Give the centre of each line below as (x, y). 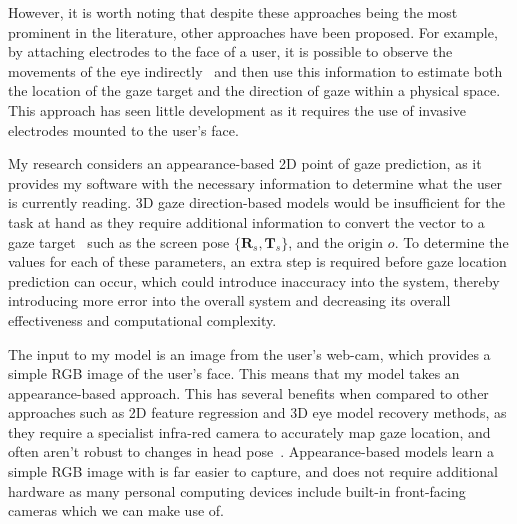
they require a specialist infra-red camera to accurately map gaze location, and (249, 431)
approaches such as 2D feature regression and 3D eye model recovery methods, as (257, 412)
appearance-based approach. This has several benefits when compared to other (248, 392)
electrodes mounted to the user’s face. (123, 129)
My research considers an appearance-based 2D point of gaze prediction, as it (245, 163)
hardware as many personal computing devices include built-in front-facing (237, 490)
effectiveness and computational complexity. (142, 319)
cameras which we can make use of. (116, 510)
